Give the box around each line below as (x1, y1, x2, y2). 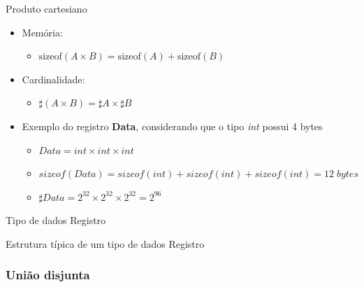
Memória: (22, 24, 63, 39)
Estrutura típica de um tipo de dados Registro (6, 236, 205, 251)
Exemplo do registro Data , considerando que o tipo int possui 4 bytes (22, 118, 323, 133)
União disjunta (6, 266, 90, 283)
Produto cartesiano (6, 1, 87, 15)
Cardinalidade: (22, 71, 85, 86)
